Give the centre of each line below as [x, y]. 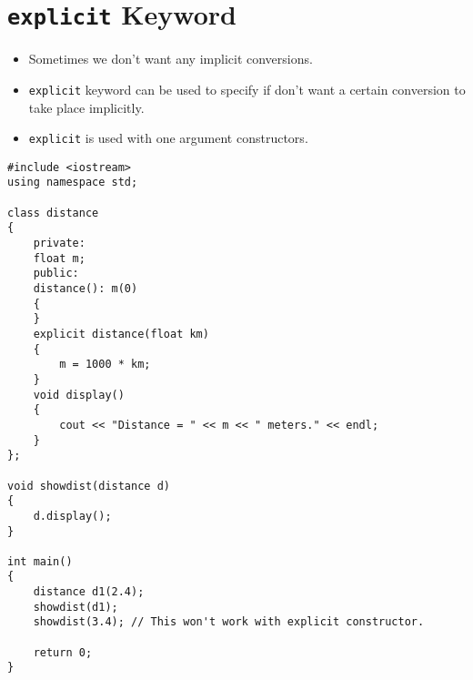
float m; [59, 258]
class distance [53, 213]
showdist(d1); [75, 607]
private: [59, 244]
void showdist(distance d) [89, 486]
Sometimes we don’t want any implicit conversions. [171, 59]
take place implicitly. [86, 107]
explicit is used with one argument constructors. [168, 138]
